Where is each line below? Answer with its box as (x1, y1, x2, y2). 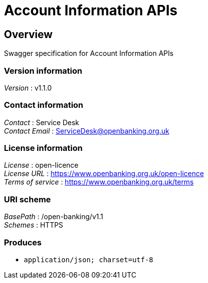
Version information (4, 65, 82, 76)
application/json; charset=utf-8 (24, 255, 154, 264)
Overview (4, 28, 53, 41)
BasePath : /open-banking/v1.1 (4, 212, 104, 221)
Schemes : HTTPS (4, 221, 63, 230)
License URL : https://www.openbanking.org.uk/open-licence (4, 169, 204, 178)
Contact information (4, 100, 84, 110)
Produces (4, 237, 42, 247)
